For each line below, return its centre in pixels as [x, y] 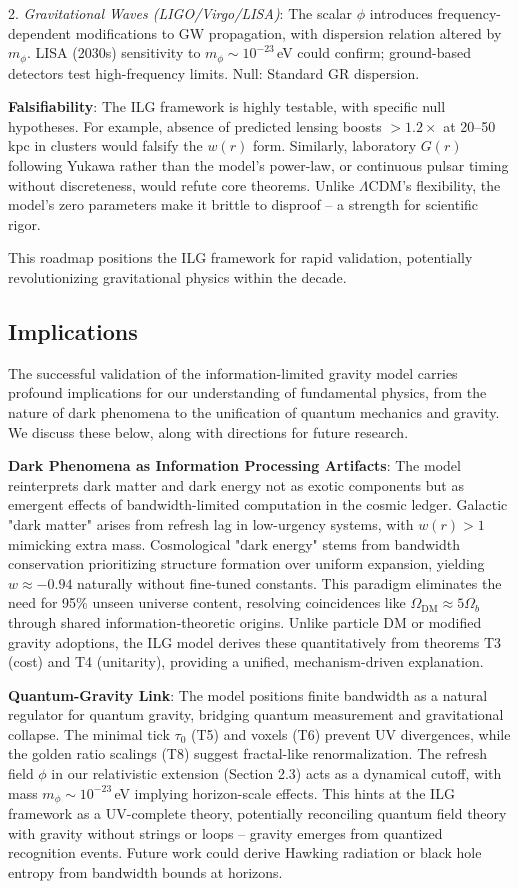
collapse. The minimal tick [89, 733]
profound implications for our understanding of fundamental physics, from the [247, 392]
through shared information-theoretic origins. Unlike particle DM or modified [245, 621]
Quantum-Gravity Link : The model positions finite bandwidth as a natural [248, 694]
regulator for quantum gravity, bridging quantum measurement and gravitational [256, 714]
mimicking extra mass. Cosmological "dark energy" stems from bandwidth [234, 543]
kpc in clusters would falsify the [105, 145]
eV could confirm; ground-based [374, 52]
